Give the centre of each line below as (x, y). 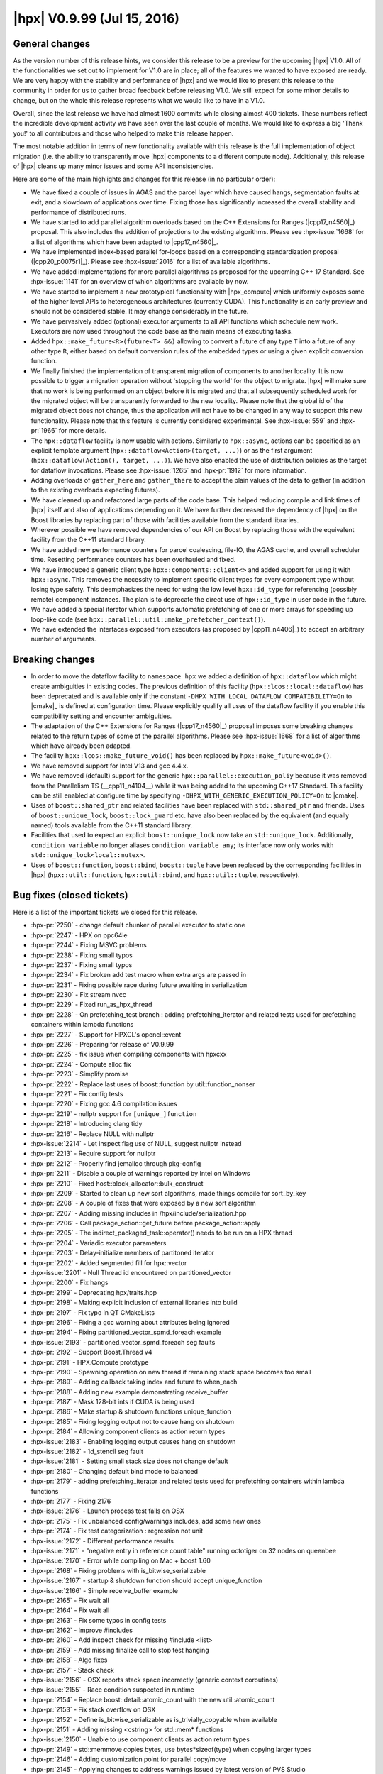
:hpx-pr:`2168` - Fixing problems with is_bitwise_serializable (118, 1570)
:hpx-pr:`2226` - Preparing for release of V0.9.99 (102, 1045)
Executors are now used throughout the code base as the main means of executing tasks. (162, 331)
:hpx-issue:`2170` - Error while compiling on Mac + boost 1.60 (121, 1560)
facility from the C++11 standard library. (88, 540)
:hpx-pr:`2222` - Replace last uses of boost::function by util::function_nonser (143, 1084)
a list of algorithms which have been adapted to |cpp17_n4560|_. (125, 242)
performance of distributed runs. (79, 212)
